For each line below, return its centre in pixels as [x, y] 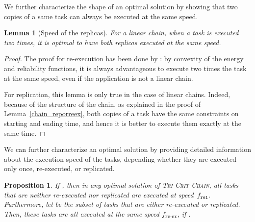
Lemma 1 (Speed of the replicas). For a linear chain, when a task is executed [121, 33]
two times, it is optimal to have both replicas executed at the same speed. [113, 42]
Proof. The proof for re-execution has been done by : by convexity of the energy [124, 59]
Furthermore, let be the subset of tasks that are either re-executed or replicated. [122, 204]
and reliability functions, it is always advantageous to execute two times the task [125, 68]
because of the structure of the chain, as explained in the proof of [102, 104]
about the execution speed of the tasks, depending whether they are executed [120, 159]
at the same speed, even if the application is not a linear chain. [99, 78]
